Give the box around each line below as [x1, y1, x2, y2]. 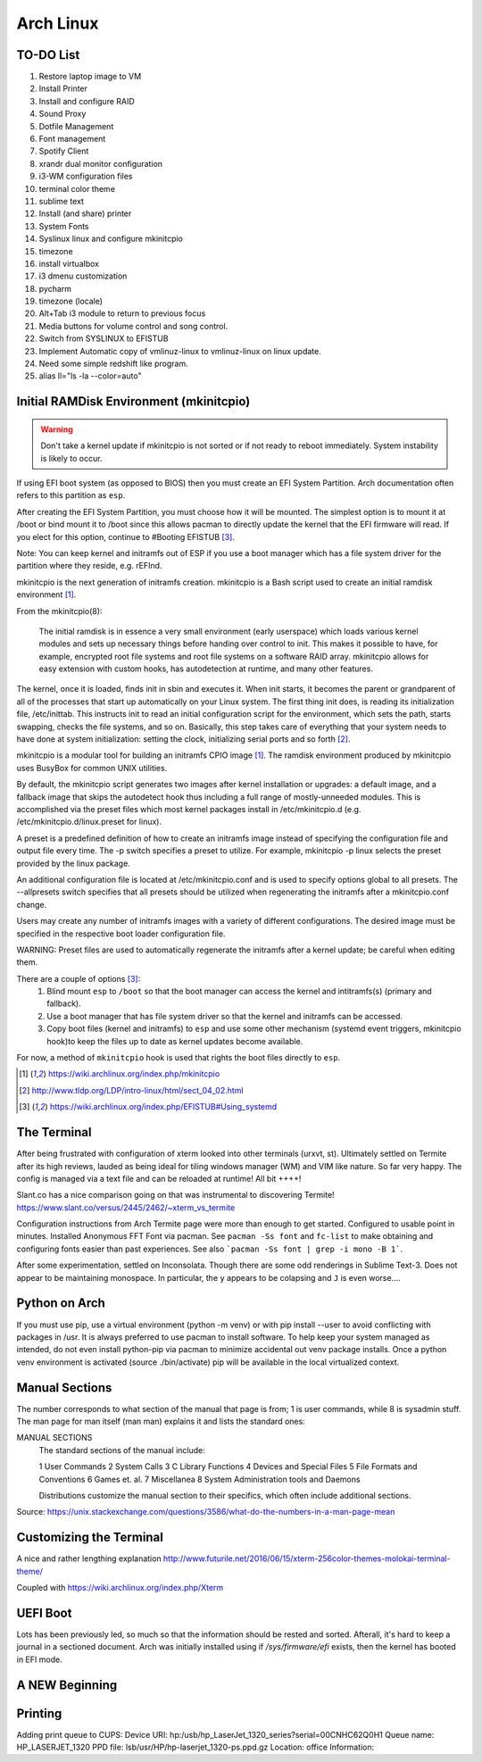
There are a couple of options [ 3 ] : [16, 973, 141, 984]
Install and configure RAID [38, 96, 136, 106]
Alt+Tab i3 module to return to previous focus [38, 308, 206, 319]
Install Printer [38, 83, 88, 94]
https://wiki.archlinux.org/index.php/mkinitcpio [47, 1068, 220, 1079]
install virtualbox [38, 258, 100, 269]
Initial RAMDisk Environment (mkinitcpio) [16, 394, 251, 410]
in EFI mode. [16, 1654, 62, 1665]
